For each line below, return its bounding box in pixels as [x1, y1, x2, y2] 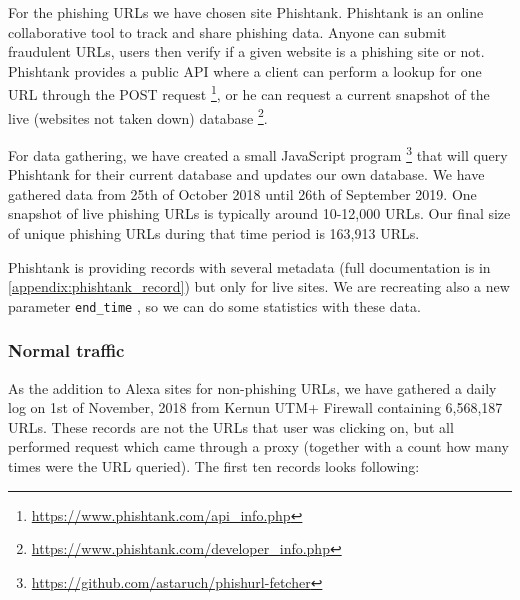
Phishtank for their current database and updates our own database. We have [8, 164, 485, 185]
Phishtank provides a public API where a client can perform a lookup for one [8, 60, 482, 81]
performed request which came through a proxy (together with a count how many [8, 436, 509, 457]
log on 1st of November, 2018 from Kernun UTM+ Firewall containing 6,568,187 [8, 397, 503, 418]
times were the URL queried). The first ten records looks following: [8, 455, 420, 476]
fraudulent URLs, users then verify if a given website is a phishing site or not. [8, 41, 485, 62]
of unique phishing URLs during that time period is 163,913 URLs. [8, 222, 420, 243]
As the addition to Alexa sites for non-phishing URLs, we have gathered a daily [8, 377, 497, 398]
